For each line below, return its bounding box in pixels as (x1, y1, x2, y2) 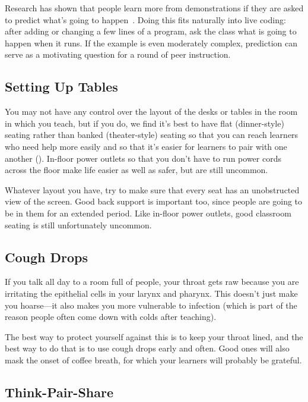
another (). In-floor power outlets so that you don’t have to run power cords (5, 152, 281, 164)
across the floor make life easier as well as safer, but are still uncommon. (5, 164, 268, 176)
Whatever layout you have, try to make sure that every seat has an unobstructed (5, 183, 300, 196)
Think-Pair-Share (5, 382, 113, 401)
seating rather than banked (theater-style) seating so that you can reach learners (5, 128, 299, 141)
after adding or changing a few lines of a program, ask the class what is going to (5, 25, 297, 37)
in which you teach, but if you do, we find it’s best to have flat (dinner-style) (5, 117, 284, 129)
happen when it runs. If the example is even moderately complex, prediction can (5, 36, 297, 49)
